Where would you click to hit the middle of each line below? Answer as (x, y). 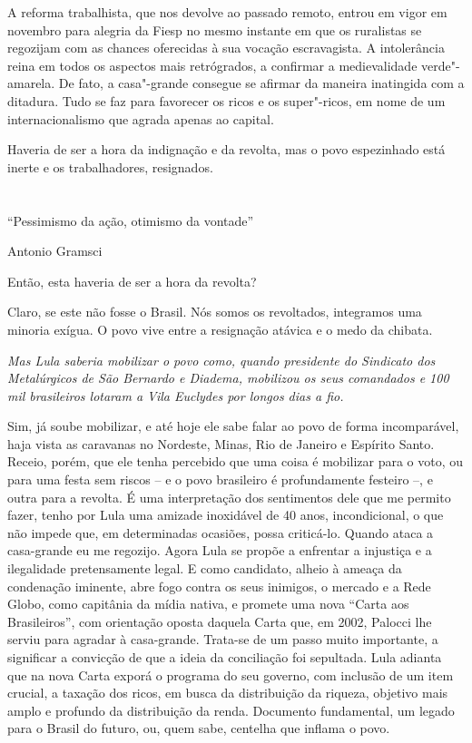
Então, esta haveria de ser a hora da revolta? (132, 281)
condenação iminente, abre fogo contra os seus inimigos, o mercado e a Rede (219, 586)
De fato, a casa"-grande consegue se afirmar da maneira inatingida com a (261, 83)
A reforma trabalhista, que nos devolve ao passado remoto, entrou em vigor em (227, 12)
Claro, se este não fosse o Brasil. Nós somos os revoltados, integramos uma (215, 312)
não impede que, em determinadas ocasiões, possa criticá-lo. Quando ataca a (221, 532)
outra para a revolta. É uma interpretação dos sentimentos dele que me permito (229, 497)
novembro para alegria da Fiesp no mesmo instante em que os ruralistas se (215, 29)
